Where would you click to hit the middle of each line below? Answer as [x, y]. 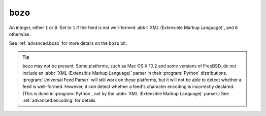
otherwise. [20, 34]
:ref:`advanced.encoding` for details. [60, 100]
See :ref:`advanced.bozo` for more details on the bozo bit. [68, 43]
